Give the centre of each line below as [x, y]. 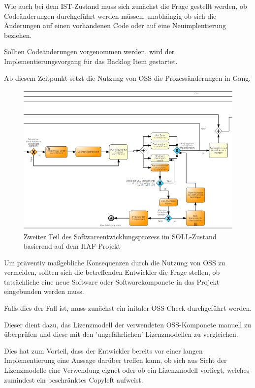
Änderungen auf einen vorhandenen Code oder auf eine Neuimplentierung [115, 25]
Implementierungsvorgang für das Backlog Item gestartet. [91, 61]
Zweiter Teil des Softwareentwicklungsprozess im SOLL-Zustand [120, 236]
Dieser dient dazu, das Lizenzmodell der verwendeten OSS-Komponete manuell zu [127, 324]
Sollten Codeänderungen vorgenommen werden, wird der [89, 51]
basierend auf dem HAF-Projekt [72, 246]
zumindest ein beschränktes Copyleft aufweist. [74, 379]
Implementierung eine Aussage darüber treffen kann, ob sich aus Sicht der [115, 360]
